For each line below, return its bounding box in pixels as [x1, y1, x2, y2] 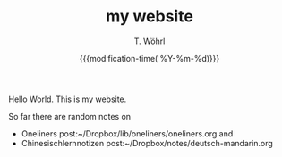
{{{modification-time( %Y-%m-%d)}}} [79, 53, 220, 63]
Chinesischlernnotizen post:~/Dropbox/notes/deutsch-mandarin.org [21, 137, 274, 148]
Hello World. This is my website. [8, 94, 127, 104]
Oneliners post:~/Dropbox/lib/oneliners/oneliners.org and [21, 128, 234, 139]
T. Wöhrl [133, 36, 166, 46]
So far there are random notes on [8, 111, 132, 121]
